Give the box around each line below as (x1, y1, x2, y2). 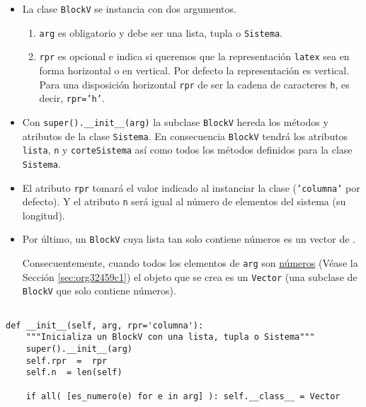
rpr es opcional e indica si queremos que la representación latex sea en (39, 49, 350, 64)
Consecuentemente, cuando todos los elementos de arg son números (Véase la (22, 256, 358, 270)
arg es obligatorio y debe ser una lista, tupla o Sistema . (39, 25, 282, 40)
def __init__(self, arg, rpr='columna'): (6, 320, 204, 331)
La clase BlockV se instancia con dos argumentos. (22, 1, 236, 16)
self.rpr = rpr (25, 355, 108, 366)
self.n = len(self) (25, 367, 122, 378)
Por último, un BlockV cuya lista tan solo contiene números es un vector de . (22, 231, 355, 246)
